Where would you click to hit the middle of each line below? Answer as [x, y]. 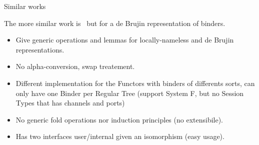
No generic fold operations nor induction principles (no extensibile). [119, 119]
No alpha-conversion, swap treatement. [75, 66]
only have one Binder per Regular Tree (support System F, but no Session [130, 93]
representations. [40, 49]
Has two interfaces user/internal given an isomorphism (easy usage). [120, 136]
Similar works [25, 6]
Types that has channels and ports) [70, 103]
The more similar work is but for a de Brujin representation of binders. [115, 23]
